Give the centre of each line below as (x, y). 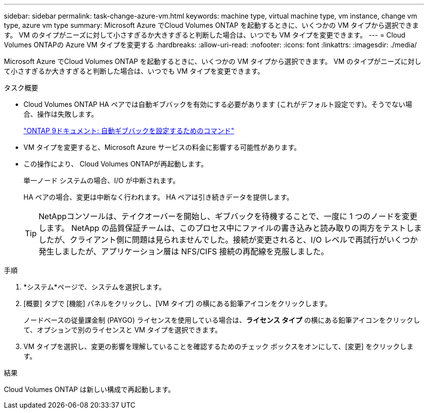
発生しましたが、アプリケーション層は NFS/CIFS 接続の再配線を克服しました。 (184, 251)
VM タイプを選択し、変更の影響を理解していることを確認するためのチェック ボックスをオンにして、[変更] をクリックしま (219, 346)
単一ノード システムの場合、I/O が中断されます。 (102, 180)
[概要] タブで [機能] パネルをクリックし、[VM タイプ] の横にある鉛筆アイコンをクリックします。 (178, 303)
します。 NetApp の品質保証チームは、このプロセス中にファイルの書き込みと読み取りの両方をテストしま (230, 228)
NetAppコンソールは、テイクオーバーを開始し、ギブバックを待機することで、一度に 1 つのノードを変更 (228, 216)
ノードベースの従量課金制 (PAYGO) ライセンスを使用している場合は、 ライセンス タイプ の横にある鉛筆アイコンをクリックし (222, 320)
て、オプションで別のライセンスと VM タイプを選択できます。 (123, 330)
